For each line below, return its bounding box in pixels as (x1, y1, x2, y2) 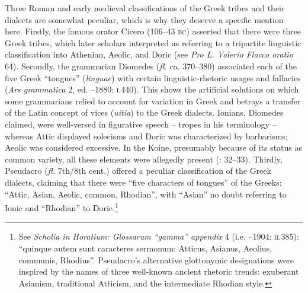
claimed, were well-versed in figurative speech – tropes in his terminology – (5, 117, 277, 130)
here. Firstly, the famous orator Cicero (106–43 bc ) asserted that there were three (5, 25, 301, 37)
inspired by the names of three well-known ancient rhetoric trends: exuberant (18, 265, 299, 278)
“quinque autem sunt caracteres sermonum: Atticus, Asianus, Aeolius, (18, 241, 272, 254)
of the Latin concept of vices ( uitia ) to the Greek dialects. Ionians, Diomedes (5, 106, 284, 119)
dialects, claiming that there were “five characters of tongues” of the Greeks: (5, 176, 282, 188)
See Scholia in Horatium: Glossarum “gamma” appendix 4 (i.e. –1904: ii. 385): (18, 230, 299, 243)
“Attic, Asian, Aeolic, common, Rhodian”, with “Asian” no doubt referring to (5, 187, 287, 200)
